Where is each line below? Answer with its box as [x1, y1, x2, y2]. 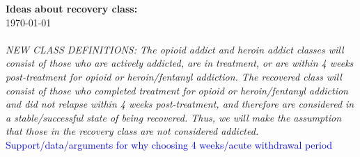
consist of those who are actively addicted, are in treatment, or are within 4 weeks [6, 56, 354, 70]
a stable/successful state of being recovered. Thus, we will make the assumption [6, 110, 342, 124]
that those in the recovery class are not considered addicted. [6, 124, 259, 138]
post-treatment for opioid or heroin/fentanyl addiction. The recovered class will [6, 69, 342, 83]
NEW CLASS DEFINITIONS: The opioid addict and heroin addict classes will [6, 42, 344, 56]
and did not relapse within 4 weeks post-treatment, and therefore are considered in [6, 97, 354, 111]
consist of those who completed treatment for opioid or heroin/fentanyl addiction [6, 83, 348, 97]
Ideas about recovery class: [6, 1, 138, 15]
